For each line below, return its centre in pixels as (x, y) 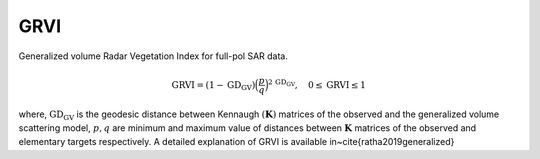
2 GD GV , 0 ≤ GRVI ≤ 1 (317, 83)
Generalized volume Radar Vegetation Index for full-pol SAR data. (153, 56)
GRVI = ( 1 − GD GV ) (213, 86)
